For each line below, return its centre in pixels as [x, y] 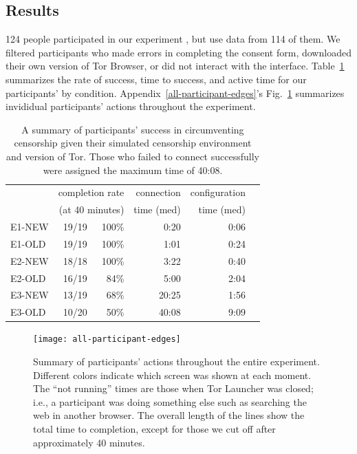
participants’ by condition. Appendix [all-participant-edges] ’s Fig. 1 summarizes [175, 93]
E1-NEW [30, 227]
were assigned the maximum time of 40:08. [133, 170]
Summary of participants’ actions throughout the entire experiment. [176, 361]
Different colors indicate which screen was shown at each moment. [172, 375]
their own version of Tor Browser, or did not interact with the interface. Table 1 [175, 66]
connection [158, 192]
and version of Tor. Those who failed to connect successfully [133, 156]
